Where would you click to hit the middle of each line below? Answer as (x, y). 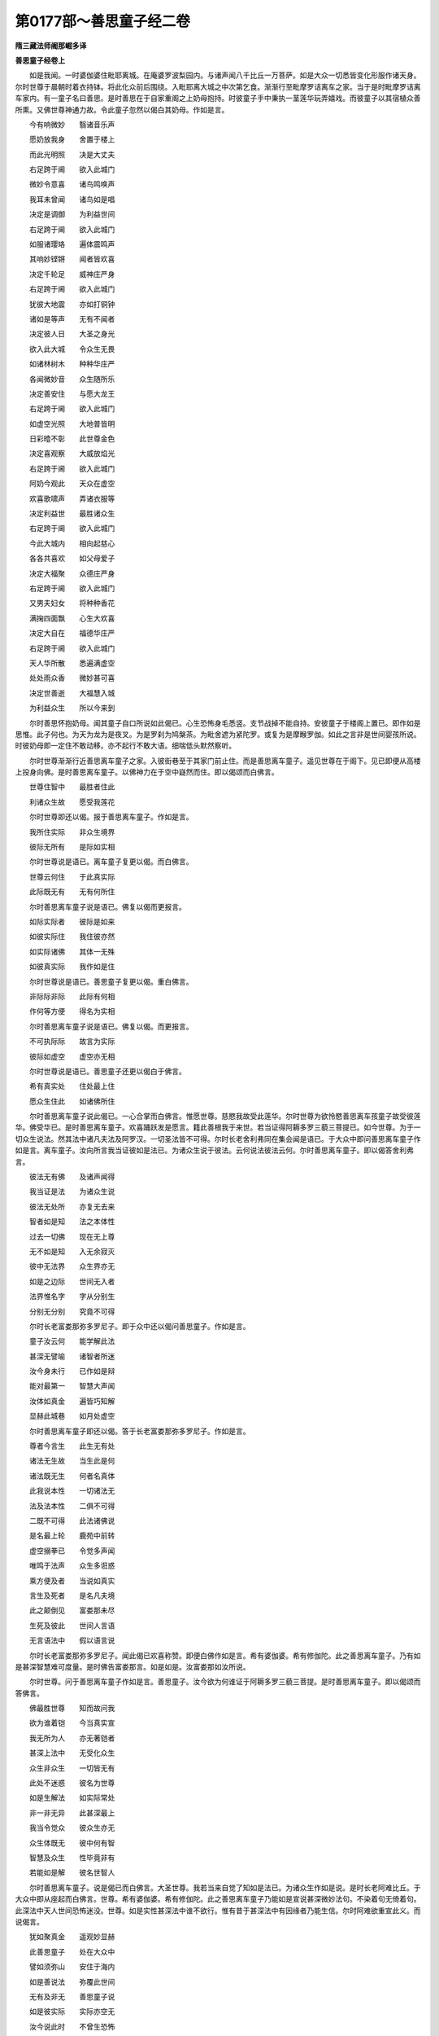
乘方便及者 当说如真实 (72, 1581)
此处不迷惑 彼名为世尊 (72, 1783)
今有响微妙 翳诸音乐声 (72, 124)
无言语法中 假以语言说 (72, 1640)
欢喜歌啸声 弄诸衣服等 (72, 498)
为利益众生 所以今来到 (72, 708)
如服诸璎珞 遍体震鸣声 (72, 244)
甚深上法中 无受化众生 (72, 1753)
